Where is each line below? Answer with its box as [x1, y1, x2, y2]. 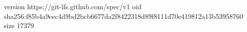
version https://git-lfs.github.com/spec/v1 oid [4, 1, 142, 11]
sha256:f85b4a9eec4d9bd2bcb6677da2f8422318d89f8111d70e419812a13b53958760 [4, 11, 243, 21]
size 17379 [4, 20, 34, 31]
